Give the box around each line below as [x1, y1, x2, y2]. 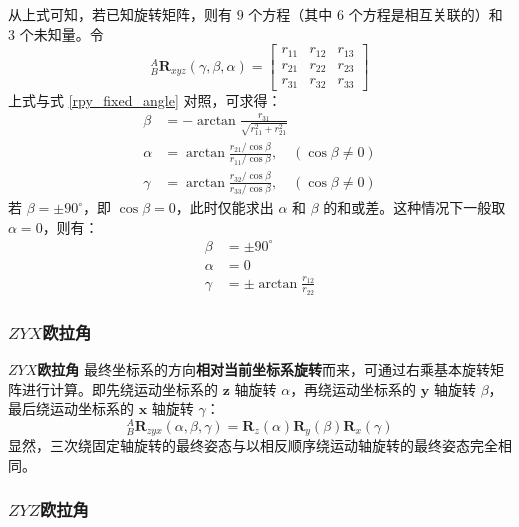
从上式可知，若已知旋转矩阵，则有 [8, 4, 232, 24]
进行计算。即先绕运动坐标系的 [21, 378, 218, 399]
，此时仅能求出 [175, 197, 274, 218]
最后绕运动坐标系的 [8, 398, 134, 419]
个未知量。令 [19, 23, 104, 44]
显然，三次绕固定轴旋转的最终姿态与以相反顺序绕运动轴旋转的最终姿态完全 [8, 435, 498, 456]
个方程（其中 [248, 4, 333, 24]
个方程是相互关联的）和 [348, 4, 503, 24]
